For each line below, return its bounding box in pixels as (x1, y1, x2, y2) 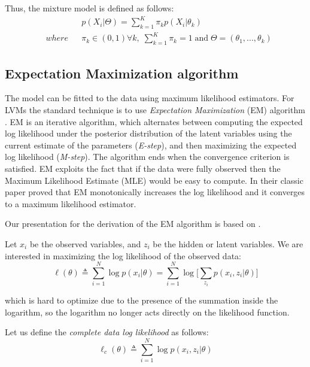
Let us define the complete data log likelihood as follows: (5, 326, 209, 338)
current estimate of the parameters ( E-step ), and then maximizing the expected (5, 138, 297, 151)
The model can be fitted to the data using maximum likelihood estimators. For (5, 92, 294, 104)
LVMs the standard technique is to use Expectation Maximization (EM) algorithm (5, 104, 305, 116)
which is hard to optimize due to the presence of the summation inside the (5, 294, 278, 306)
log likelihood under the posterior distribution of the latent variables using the (5, 127, 292, 139)
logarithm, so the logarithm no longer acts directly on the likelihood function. (5, 305, 290, 318)
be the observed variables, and (29, 237, 141, 250)
